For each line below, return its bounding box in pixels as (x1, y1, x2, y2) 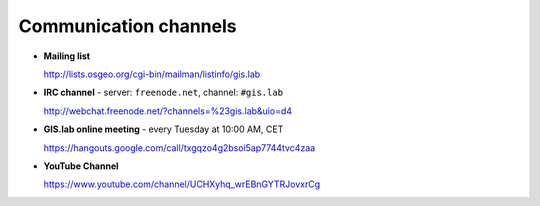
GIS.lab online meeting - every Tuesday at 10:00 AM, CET (43, 123, 284, 135)
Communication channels (18, 15, 237, 37)
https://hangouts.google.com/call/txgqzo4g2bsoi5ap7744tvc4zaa (43, 141, 316, 154)
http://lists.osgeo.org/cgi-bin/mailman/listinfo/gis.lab (43, 68, 261, 80)
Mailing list (43, 50, 90, 62)
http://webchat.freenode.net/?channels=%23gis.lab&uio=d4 (43, 105, 293, 117)
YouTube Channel (43, 160, 119, 172)
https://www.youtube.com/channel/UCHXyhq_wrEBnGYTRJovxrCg (43, 178, 320, 190)
